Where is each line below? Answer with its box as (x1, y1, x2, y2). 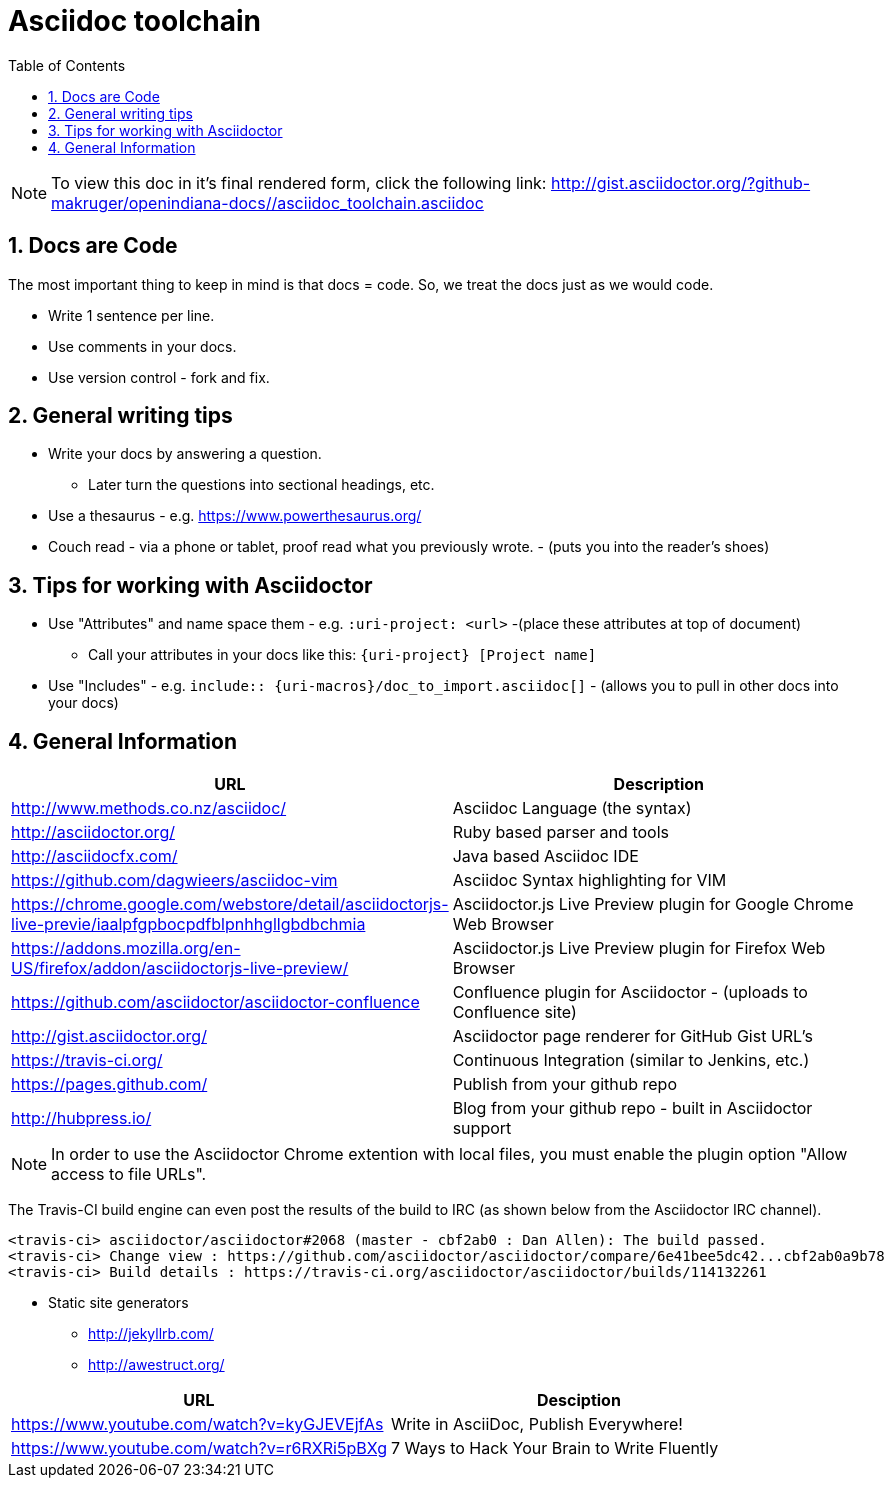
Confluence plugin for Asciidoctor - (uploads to (452, 982, 808, 1003)
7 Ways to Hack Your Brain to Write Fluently (390, 1438, 719, 1459)
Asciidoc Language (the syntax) (452, 798, 692, 819)
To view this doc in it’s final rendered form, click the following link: (51, 172, 547, 193)
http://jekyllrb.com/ (88, 1325, 214, 1343)
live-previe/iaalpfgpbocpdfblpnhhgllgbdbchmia (11, 914, 366, 935)
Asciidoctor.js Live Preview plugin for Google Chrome (452, 894, 854, 915)
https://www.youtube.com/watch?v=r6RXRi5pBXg (11, 1438, 387, 1459)
